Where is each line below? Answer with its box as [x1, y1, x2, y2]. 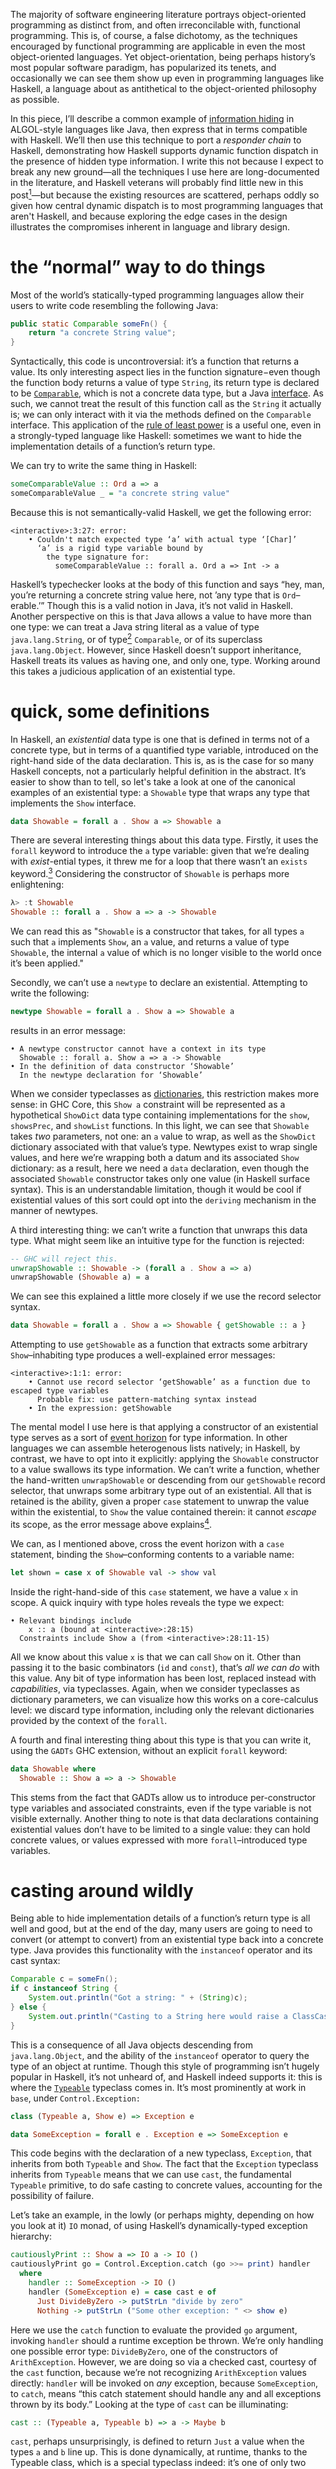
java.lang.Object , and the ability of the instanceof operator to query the [10, 2049, 310, 2061]
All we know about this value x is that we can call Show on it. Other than [10, 1650, 302, 1663]
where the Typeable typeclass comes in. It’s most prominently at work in [10, 2081, 307, 2093]
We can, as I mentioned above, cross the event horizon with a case [10, 1537, 285, 1549]
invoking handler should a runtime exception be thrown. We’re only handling [10, 2334, 324, 2346]
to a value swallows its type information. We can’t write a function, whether [10, 1464, 320, 1476]
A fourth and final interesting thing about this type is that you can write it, [10, 1734, 312, 1746]
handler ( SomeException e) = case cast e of [28, 2287, 217, 2297]
